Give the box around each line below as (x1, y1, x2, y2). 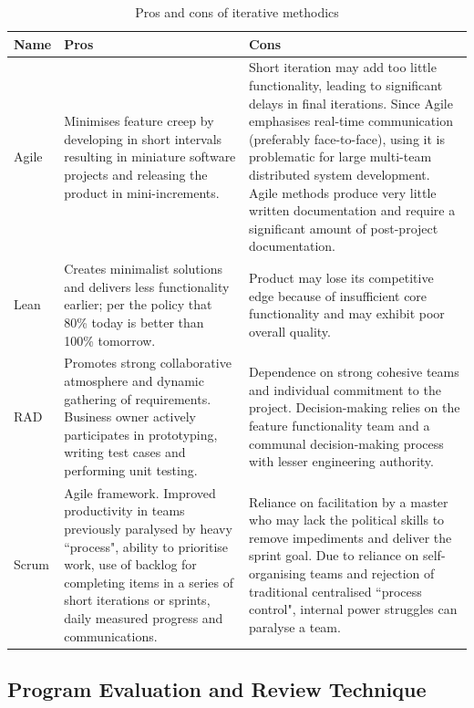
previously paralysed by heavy (64, 519, 232, 538)
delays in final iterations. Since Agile (249, 93, 453, 112)
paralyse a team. (249, 617, 341, 636)
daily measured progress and (64, 609, 223, 627)
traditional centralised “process (249, 581, 422, 600)
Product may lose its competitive (249, 268, 434, 287)
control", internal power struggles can (249, 599, 458, 619)
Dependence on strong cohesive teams (249, 362, 459, 381)
